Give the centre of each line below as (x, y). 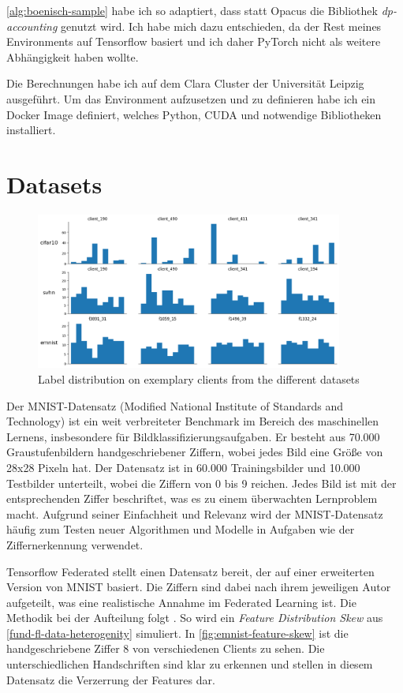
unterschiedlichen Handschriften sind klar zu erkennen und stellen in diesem (190, 664)
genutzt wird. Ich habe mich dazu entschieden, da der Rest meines (221, 26)
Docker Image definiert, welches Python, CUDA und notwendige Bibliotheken (194, 114)
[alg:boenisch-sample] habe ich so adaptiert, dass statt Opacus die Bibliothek (192, 10)
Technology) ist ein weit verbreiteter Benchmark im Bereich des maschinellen (193, 421)
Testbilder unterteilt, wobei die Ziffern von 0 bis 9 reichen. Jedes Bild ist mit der (201, 483)
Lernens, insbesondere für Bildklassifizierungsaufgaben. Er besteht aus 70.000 (193, 436)
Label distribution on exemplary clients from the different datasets (199, 378)
